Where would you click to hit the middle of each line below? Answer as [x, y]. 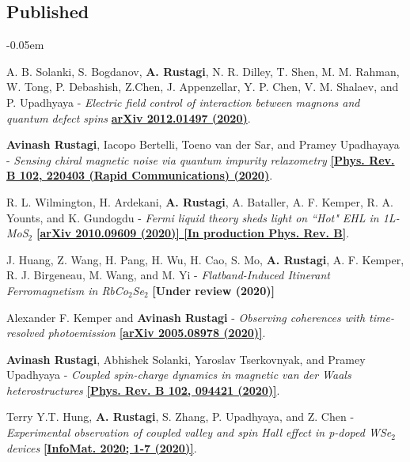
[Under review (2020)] [213, 290]
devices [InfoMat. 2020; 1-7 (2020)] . [102, 447]
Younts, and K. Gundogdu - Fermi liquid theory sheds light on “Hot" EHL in [193, 217]
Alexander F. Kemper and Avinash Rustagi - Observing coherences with [186, 317]
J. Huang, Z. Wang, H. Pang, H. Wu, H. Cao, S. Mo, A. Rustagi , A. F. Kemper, [205, 259]
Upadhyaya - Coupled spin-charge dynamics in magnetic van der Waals [179, 375]
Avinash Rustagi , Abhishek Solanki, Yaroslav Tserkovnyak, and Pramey [186, 359]
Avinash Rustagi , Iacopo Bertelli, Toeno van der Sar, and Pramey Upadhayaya [203, 144]
